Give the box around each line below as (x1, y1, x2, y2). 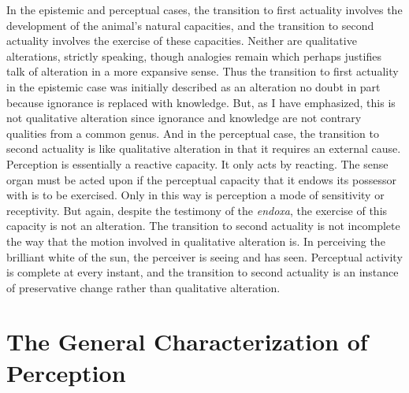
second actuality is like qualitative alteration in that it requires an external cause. (6, 140, 401, 157)
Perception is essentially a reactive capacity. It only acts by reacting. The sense (6, 155, 389, 172)
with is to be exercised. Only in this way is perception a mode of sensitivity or (6, 187, 385, 203)
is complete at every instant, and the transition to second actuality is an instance (6, 264, 399, 280)
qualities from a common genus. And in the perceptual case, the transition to (6, 124, 379, 141)
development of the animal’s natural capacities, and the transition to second (6, 17, 374, 33)
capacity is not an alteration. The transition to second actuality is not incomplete (6, 217, 400, 234)
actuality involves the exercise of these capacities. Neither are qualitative (6, 32, 357, 49)
